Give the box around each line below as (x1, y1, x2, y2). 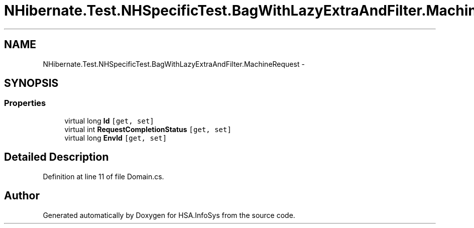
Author (4, 189, 40, 202)
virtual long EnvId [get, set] (64, 133, 167, 142)
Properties (4, 98, 46, 108)
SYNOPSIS (4, 77, 59, 90)
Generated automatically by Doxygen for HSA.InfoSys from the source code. (43, 210, 295, 219)
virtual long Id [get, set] (64, 116, 154, 125)
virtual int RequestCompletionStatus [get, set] (64, 125, 231, 134)
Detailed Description (4, 151, 109, 164)
